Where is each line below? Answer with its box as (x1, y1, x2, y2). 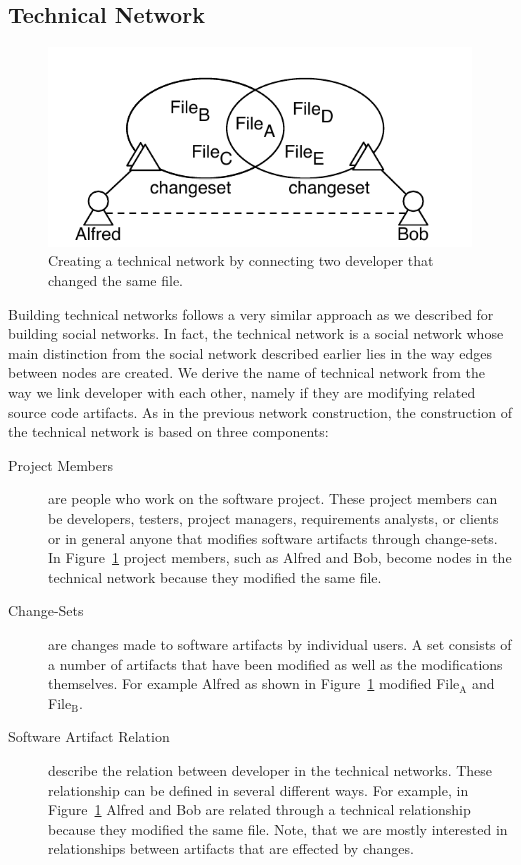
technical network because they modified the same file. (48, 566, 382, 587)
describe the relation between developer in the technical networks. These (48, 759, 493, 780)
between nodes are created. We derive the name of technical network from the (8, 362, 485, 383)
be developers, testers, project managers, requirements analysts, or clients (48, 508, 499, 529)
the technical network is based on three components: (8, 421, 329, 442)
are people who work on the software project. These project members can (48, 488, 498, 509)
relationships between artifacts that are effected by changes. (48, 838, 414, 859)
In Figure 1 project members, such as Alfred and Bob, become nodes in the (48, 547, 512, 568)
